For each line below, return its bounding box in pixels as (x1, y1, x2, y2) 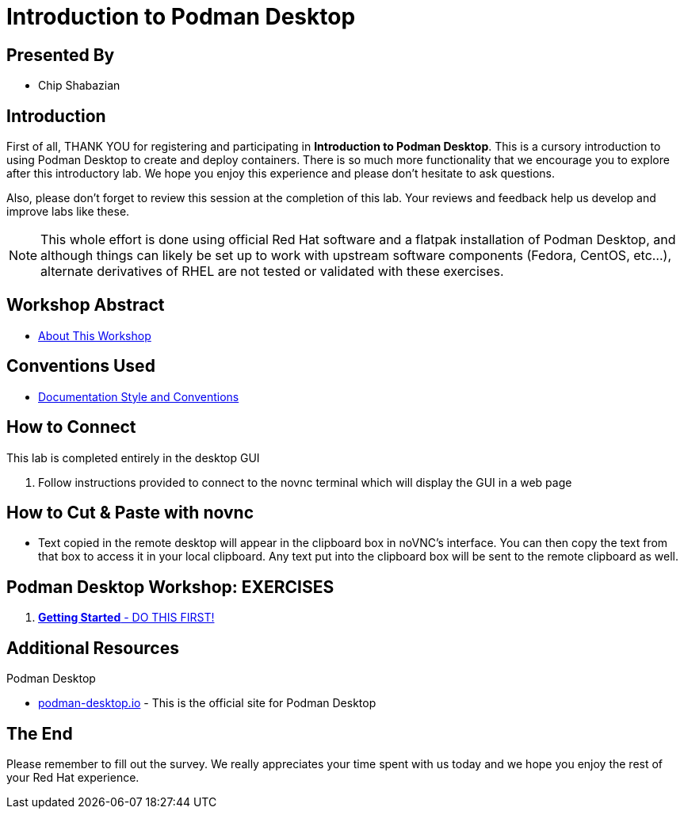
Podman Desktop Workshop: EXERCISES (6, 576, 334, 597)
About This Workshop (38, 328, 151, 342)
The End (6, 723, 73, 744)
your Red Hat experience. (6, 770, 139, 784)
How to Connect (6, 417, 136, 438)
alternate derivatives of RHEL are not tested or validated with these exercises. (40, 263, 504, 280)
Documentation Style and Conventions (38, 389, 239, 404)
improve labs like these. (6, 205, 130, 219)
